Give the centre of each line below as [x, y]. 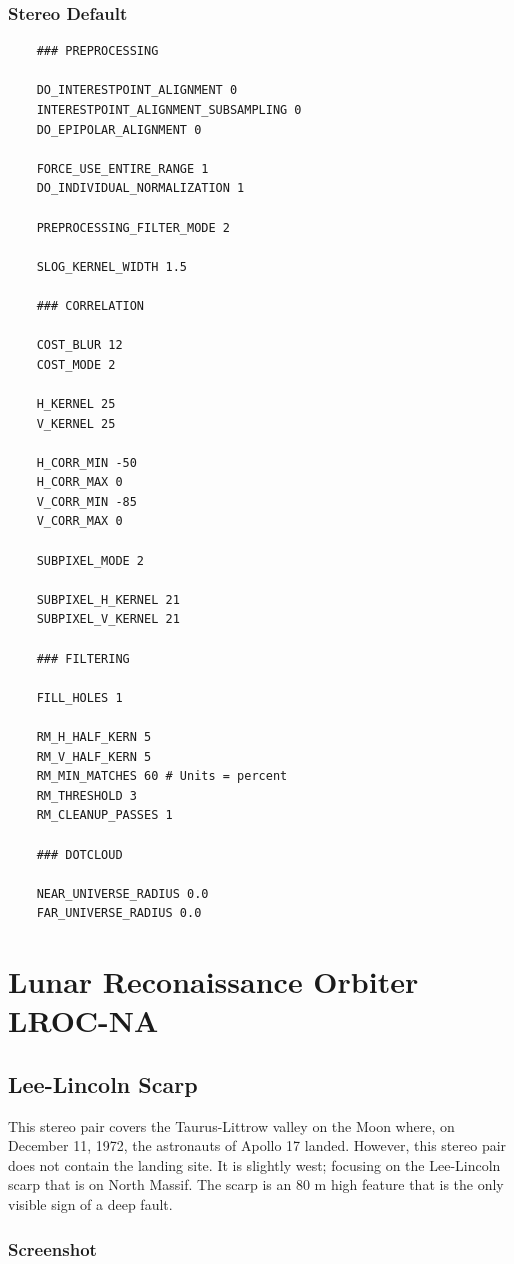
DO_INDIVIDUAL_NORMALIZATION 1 [140, 188]
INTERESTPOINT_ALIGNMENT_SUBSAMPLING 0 [169, 110]
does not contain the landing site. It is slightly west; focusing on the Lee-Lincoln [254, 1164]
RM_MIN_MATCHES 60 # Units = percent [162, 776]
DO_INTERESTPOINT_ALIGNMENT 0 [137, 90]
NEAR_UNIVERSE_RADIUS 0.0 [122, 893]
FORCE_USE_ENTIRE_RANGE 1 [122, 168]
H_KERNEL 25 [76, 403]
